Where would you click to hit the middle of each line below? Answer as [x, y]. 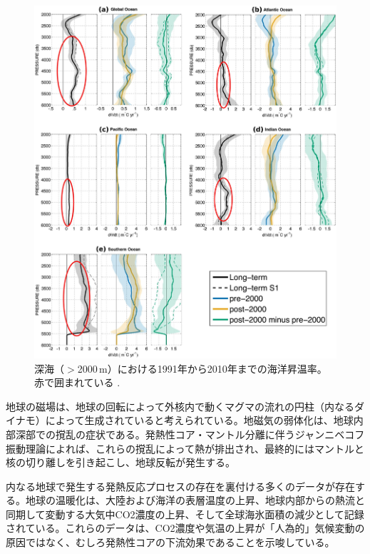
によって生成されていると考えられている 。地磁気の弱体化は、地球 [199, 420]
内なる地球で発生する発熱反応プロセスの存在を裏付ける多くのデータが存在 [180, 486]
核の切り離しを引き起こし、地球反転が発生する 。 [120, 462]
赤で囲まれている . [77, 382]
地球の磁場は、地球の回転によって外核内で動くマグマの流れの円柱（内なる [180, 406]
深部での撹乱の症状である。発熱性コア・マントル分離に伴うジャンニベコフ [190, 434]
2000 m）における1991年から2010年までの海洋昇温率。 [202, 368]
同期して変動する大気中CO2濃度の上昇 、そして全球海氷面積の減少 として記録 [185, 514]
